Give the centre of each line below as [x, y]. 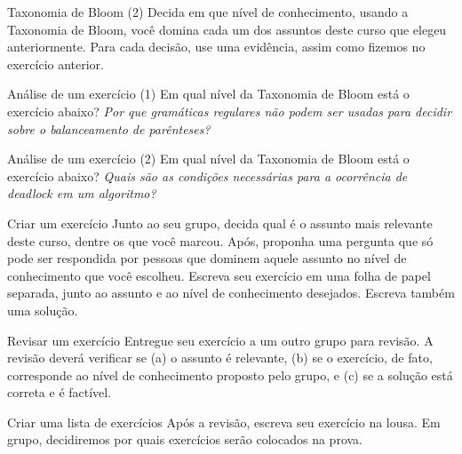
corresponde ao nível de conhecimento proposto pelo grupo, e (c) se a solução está [230, 374]
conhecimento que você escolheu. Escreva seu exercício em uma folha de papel [219, 275]
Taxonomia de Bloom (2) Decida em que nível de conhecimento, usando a [208, 12]
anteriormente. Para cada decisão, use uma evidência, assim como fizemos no [216, 47]
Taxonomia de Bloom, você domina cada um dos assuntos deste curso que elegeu [227, 29]
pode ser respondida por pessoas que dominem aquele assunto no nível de [207, 258]
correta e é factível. [60, 392]
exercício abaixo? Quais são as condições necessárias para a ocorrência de [207, 175]
